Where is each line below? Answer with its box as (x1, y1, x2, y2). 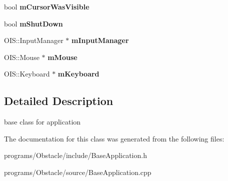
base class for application (4, 116, 81, 127)
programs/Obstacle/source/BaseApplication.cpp (4, 166, 151, 177)
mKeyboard (57, 68, 99, 79)
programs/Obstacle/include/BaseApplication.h (4, 150, 147, 160)
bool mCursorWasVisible (4, 1, 89, 11)
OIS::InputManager (4, 35, 63, 45)
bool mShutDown (4, 18, 63, 28)
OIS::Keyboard (4, 68, 50, 79)
